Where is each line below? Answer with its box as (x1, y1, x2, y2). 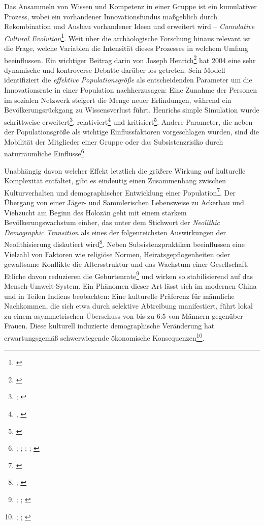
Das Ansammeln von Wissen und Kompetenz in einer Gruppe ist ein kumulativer (4, 1, 257, 11)
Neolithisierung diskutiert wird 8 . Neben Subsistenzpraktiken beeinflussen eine (4, 237, 245, 249)
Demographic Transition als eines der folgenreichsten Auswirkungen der (4, 227, 226, 237)
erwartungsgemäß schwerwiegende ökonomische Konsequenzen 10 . (4, 331, 205, 343)
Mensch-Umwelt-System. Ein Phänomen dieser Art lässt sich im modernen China (4, 281, 257, 291)
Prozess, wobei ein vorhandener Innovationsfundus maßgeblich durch (4, 11, 217, 21)
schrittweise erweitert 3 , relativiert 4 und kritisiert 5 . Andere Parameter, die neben (4, 115, 253, 127)
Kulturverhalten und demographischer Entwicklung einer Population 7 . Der (4, 185, 236, 198)
